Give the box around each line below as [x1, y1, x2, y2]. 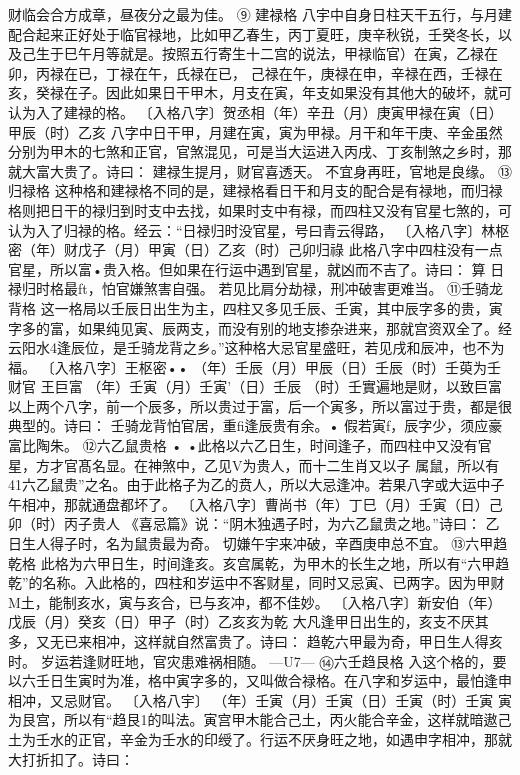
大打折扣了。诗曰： [8, 748, 134, 769]
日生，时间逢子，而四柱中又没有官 [267, 435, 492, 456]
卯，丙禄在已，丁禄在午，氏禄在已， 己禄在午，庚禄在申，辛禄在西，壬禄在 [8, 62, 503, 83]
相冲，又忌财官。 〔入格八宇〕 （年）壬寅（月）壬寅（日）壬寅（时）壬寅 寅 [8, 689, 512, 710]
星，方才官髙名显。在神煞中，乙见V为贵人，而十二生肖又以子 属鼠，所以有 [8, 454, 500, 475]
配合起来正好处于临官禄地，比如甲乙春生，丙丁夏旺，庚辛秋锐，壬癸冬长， [8, 23, 498, 44]
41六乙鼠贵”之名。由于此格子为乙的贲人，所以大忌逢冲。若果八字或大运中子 [8, 474, 505, 495]
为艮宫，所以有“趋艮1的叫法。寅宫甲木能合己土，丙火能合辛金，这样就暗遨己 [8, 709, 512, 730]
